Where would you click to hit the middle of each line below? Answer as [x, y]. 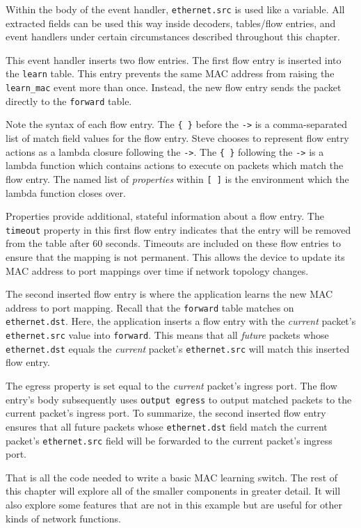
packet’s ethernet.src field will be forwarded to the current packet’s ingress [169, 440]
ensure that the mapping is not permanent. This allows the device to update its [175, 257]
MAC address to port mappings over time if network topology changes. [157, 270]
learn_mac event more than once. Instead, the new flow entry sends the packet [174, 87]
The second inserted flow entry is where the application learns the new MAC [169, 294]
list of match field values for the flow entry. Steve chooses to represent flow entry [177, 138]
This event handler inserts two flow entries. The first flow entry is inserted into [174, 59]
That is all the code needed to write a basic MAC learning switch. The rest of [172, 477]
